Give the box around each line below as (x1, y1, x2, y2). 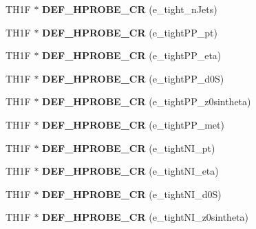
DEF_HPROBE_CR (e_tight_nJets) (42, 2, 217, 16)
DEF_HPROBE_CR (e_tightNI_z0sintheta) (42, 210, 249, 224)
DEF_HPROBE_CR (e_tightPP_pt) (42, 25, 217, 39)
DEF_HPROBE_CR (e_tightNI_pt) (42, 140, 215, 155)
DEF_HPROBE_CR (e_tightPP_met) (42, 117, 224, 131)
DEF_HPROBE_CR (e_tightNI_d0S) (42, 186, 222, 201)
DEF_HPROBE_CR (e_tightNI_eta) (42, 164, 219, 178)
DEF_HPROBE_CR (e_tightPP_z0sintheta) (42, 94, 251, 109)
